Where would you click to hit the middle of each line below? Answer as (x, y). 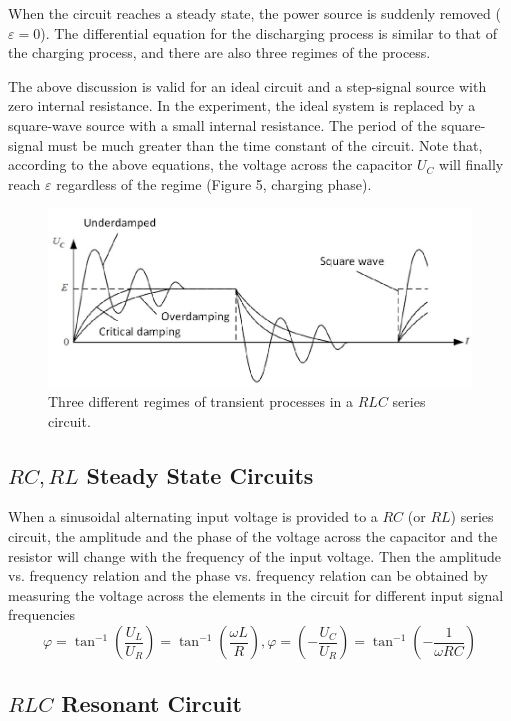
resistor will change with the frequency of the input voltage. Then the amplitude (255, 555)
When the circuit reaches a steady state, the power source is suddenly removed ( (254, 13)
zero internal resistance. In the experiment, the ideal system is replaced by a (242, 105)
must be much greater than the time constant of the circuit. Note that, (265, 144)
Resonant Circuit (151, 703)
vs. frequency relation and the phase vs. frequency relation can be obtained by (248, 575)
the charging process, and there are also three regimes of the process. (219, 52)
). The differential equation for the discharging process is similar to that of (268, 32)
